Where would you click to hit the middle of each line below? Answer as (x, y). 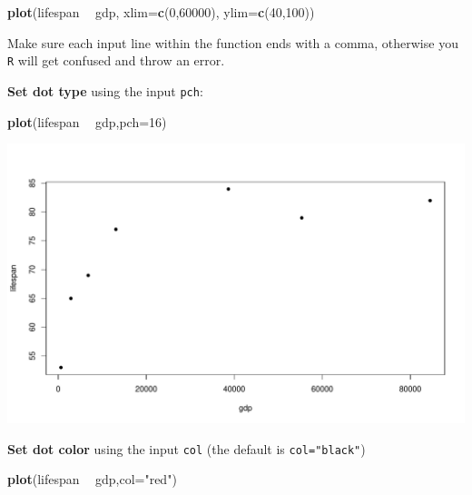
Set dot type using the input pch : (105, 90)
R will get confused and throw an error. (116, 60)
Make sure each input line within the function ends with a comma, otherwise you (233, 42)
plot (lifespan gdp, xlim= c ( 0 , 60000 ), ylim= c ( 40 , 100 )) (161, 12)
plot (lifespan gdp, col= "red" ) (92, 479)
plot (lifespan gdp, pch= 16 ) (87, 121)
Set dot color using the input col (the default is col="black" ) (187, 448)
